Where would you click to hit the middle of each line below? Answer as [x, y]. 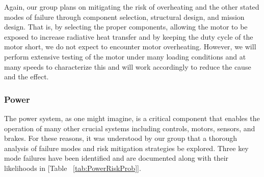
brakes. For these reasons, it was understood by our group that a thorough [121, 138]
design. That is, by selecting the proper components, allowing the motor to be [126, 27]
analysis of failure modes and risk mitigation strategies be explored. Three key [126, 148]
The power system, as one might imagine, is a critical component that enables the [132, 118]
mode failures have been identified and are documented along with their [116, 158]
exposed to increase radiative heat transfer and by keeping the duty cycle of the [129, 36]
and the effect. [27, 77]
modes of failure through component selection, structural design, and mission [124, 17]
